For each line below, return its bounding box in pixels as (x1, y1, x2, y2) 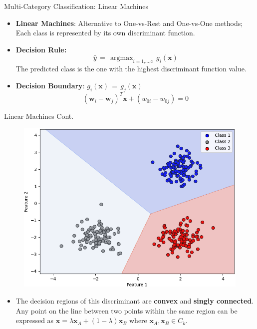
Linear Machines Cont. (4, 111, 74, 121)
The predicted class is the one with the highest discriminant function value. (15, 63, 247, 74)
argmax (110, 54, 133, 62)
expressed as (15, 315, 54, 326)
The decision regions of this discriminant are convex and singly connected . (15, 296, 254, 306)
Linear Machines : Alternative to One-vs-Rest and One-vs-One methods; (15, 17, 243, 28)
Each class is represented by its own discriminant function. (15, 27, 195, 38)
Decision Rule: (15, 44, 67, 54)
